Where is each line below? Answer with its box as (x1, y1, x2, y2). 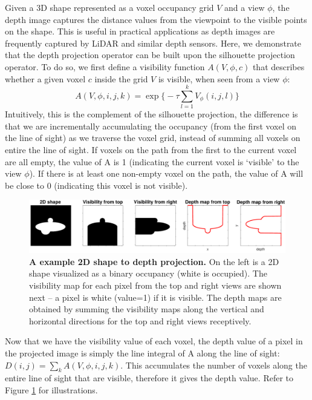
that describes (252, 60, 305, 73)
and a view (224, 1, 265, 13)
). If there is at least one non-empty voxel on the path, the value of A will (29, 167, 304, 180)
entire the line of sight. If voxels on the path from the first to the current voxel (5, 143, 297, 156)
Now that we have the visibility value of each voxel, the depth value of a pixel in (5, 335, 303, 347)
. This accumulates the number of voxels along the (120, 358, 307, 371)
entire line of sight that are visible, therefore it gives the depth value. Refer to (5, 372, 293, 384)
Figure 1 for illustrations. (5, 383, 98, 396)
